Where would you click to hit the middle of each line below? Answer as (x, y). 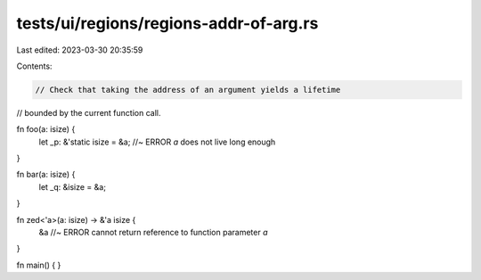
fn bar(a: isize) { (46, 175)
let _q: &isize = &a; (73, 186)
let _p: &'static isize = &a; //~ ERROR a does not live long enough (157, 142)
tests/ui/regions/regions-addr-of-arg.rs (167, 23)
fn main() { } (39, 265)
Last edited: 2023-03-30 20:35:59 (80, 50)
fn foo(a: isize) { (46, 129)
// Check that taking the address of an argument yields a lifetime (188, 90)
